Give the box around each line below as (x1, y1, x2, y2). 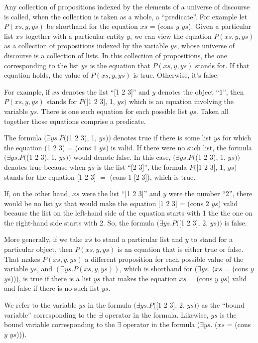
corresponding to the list (4, 60, 79, 70)
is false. (224, 217, 247, 228)
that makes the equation (102, 273, 177, 283)
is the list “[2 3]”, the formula (97, 161, 187, 172)
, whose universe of (177, 40, 235, 51)
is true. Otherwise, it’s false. (133, 70, 219, 80)
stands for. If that (195, 60, 250, 70)
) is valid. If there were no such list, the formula (106, 142, 252, 152)
